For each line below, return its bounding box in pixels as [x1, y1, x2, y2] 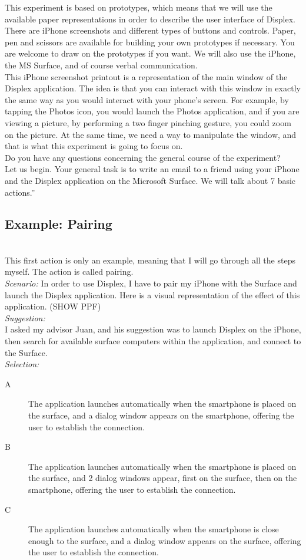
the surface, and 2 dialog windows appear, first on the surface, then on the [28, 472, 297, 484]
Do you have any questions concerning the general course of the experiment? [5, 151, 281, 163]
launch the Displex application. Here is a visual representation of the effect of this [5, 288, 300, 301]
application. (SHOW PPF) [5, 300, 101, 312]
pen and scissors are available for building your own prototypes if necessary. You [5, 35, 295, 48]
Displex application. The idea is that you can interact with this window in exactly [5, 82, 301, 94]
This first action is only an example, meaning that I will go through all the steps [5, 253, 295, 266]
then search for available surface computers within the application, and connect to [5, 335, 301, 347]
